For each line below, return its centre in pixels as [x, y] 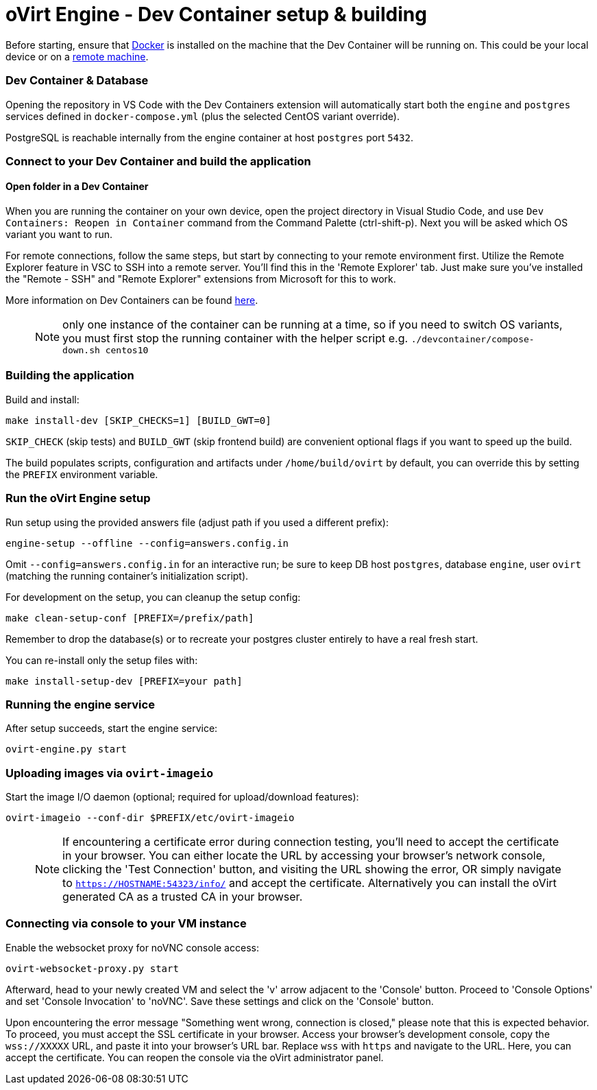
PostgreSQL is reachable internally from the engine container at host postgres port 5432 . [209, 137]
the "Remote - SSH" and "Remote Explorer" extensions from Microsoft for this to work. [201, 279]
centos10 [127, 351]
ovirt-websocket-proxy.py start [92, 968]
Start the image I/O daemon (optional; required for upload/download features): [182, 797]
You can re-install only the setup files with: [102, 660]
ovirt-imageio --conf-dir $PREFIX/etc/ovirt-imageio [150, 818]
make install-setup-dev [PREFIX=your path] [124, 681]
